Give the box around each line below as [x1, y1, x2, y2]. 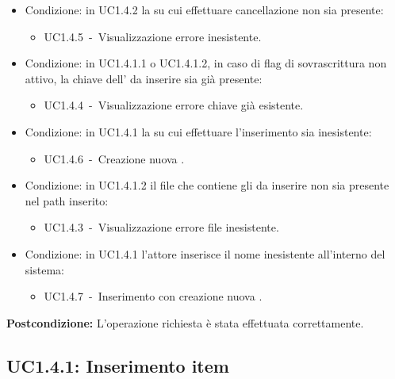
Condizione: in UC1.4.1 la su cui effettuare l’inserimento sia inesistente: [25, 123, 372, 140]
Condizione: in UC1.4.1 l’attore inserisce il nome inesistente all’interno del [25, 245, 385, 262]
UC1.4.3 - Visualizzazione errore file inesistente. [44, 219, 279, 235]
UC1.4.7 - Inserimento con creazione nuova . [44, 288, 263, 304]
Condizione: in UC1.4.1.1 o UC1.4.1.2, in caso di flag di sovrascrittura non [25, 55, 387, 71]
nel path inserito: [25, 192, 109, 209]
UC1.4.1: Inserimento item [6, 353, 229, 377]
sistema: [25, 261, 64, 278]
